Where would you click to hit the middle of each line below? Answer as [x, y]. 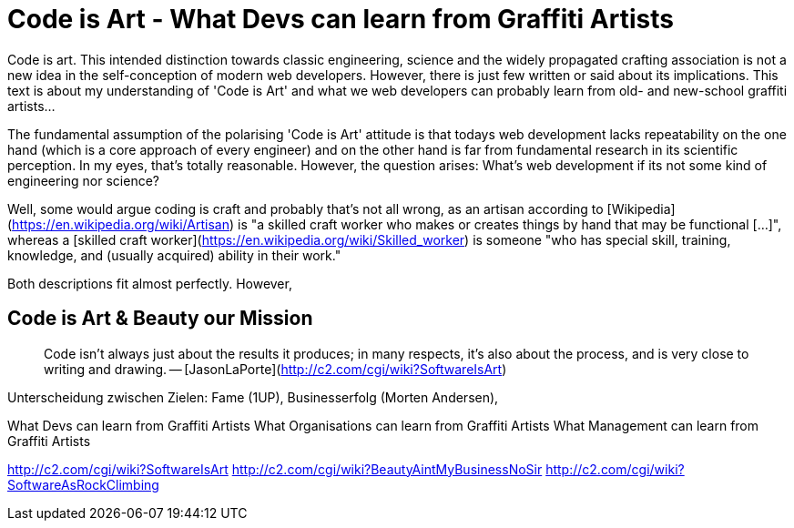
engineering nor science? [84, 180]
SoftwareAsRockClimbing [83, 484]
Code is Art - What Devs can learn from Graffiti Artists [341, 19]
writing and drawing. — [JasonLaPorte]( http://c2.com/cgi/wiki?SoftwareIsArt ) [275, 369]
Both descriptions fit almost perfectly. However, [150, 283]
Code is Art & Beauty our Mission [160, 319]
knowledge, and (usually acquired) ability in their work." [174, 255]
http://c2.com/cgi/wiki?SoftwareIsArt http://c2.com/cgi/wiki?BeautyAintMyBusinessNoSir [275, 469]
